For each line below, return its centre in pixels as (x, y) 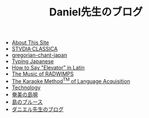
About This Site (30, 42)
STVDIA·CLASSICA (34, 49)
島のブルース (27, 101)
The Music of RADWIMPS (43, 74)
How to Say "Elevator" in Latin (48, 68)
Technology (26, 87)
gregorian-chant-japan (39, 55)
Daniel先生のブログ (96, 12)
